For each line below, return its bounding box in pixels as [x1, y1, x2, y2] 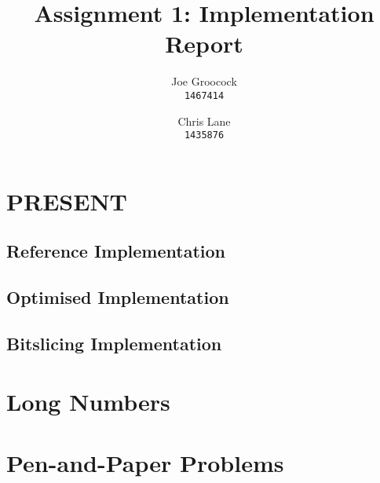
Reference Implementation [6, 239, 226, 263]
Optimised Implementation [6, 285, 229, 309]
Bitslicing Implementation [6, 331, 222, 355]
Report [165, 27, 243, 60]
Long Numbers [6, 385, 170, 417]
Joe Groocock [171, 73, 237, 90]
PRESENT [6, 185, 128, 217]
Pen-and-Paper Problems [6, 446, 284, 478]
